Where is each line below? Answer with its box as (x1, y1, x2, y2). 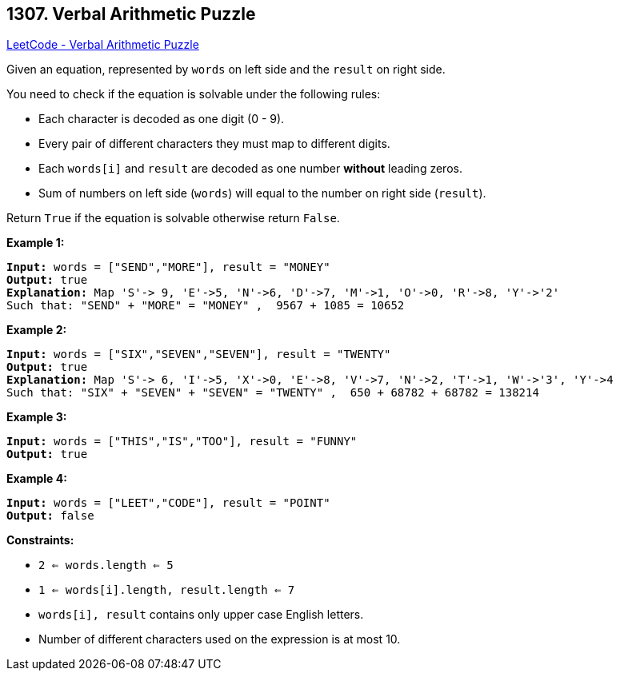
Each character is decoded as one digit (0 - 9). (38, 112, 285, 126)
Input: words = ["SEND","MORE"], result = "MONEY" (6, 261, 330, 274)
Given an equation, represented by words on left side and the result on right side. (6, 62, 446, 77)
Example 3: (6, 410, 67, 424)
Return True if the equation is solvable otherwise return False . (6, 211, 340, 225)
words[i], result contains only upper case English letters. (38, 607, 364, 622)
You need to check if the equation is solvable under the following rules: (6, 87, 381, 102)
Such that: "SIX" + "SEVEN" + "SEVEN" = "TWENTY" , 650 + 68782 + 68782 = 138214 (6, 386, 539, 400)
